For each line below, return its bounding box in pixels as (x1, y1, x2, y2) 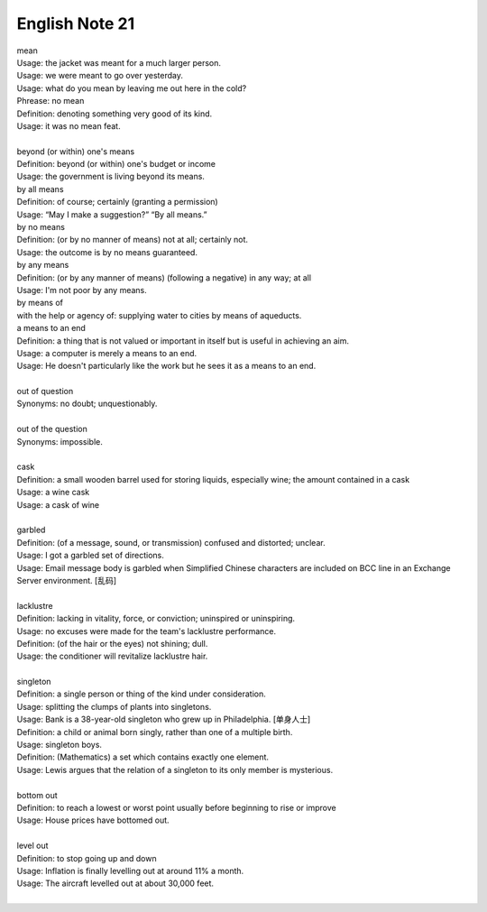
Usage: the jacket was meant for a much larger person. (16, 57, 221, 68)
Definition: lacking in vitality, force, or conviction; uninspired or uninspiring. (16, 613, 296, 624)
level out (16, 840, 49, 852)
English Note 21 (16, 14, 135, 33)
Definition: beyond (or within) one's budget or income (16, 159, 216, 170)
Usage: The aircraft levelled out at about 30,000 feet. (16, 878, 215, 889)
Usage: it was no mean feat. (16, 120, 121, 131)
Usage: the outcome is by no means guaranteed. (16, 246, 198, 257)
